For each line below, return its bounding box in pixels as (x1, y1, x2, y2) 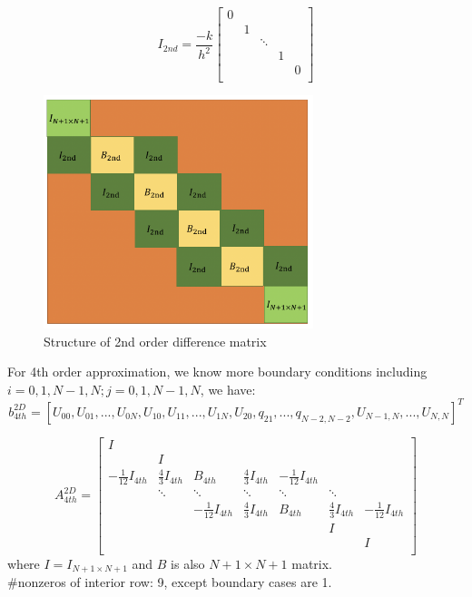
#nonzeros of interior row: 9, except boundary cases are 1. (7, 573, 332, 592)
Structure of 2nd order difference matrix (44, 331, 267, 350)
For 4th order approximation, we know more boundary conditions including (7, 362, 428, 381)
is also (171, 553, 205, 573)
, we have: (200, 379, 256, 398)
